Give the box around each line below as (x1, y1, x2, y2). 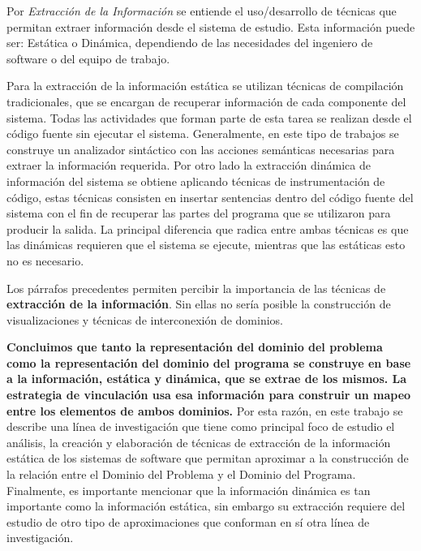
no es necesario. (6, 252, 84, 269)
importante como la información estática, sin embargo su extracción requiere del (6, 497, 406, 514)
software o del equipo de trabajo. (6, 50, 170, 67)
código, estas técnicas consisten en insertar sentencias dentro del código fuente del (6, 188, 414, 205)
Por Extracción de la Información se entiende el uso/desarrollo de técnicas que (6, 2, 397, 19)
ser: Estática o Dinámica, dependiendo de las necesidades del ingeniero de (6, 34, 373, 51)
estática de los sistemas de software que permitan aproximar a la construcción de (6, 450, 409, 467)
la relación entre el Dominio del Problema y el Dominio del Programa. (6, 466, 356, 483)
